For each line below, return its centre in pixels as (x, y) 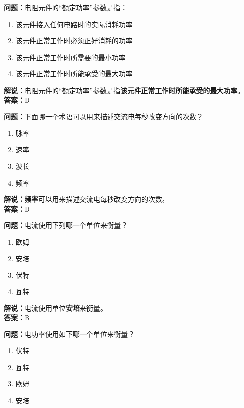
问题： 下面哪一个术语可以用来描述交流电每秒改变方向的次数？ (104, 116)
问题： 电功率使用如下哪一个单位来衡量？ (69, 334)
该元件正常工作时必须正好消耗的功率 (74, 41)
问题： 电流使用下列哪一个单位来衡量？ (66, 225)
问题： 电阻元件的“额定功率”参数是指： (66, 7)
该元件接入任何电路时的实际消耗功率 (74, 24)
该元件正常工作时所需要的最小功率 (70, 57)
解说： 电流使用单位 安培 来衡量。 (55, 308)
